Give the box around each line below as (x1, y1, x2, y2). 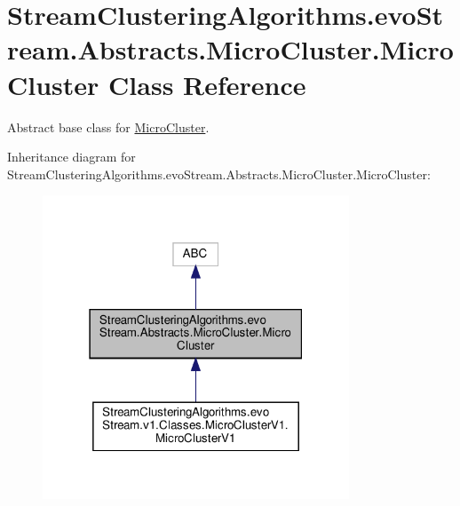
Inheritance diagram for (7, 147, 136, 166)
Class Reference (108, 66, 306, 102)
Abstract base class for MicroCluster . (7, 117, 210, 136)
